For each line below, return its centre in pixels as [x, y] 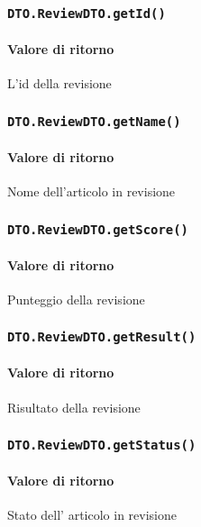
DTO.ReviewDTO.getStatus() [102, 445]
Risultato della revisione [74, 407]
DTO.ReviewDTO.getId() [87, 13]
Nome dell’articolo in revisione [91, 191]
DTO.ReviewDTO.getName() [94, 121]
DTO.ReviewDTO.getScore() [98, 229]
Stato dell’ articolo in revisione [92, 515]
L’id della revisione [59, 83]
